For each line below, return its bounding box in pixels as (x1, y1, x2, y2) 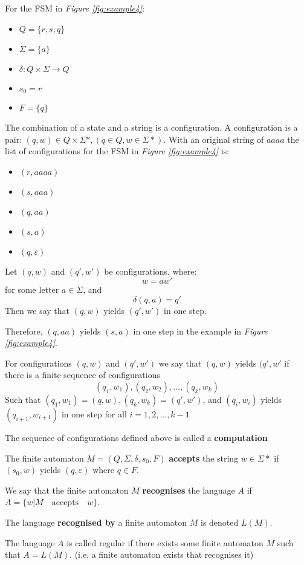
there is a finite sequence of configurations (5, 368, 160, 381)
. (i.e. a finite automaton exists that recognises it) (70, 548, 254, 561)
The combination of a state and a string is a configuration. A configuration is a (5, 121, 298, 134)
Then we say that (5, 304, 70, 317)
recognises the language (142, 483, 235, 496)
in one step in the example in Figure (133, 324, 268, 337)
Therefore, (5, 324, 43, 337)
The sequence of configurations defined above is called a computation (5, 431, 268, 443)
